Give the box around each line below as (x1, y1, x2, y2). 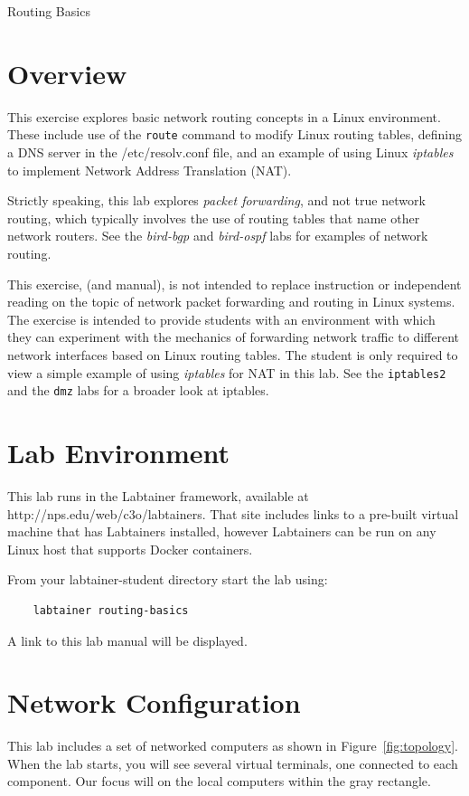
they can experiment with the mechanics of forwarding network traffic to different (7, 327, 460, 346)
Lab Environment (7, 434, 230, 470)
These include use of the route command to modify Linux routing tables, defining (7, 125, 462, 144)
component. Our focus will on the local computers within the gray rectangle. (7, 772, 431, 791)
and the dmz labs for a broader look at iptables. (7, 381, 269, 400)
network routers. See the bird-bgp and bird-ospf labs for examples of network (7, 226, 428, 245)
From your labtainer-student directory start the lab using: (7, 570, 328, 589)
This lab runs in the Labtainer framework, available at (7, 486, 309, 505)
